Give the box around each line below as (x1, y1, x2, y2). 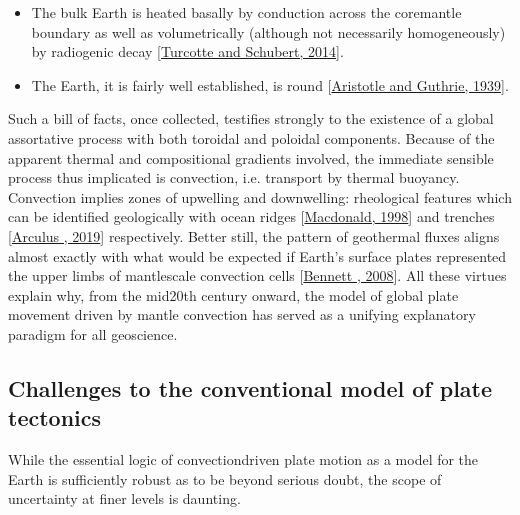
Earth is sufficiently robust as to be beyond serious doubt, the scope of (8, 468, 442, 489)
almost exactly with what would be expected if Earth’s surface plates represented (8, 245, 507, 266)
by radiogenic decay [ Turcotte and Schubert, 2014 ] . (31, 41, 344, 62)
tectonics (8, 402, 102, 433)
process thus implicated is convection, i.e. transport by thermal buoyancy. (8, 167, 460, 188)
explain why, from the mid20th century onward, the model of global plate (8, 284, 459, 305)
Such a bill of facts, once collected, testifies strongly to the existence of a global (8, 108, 494, 129)
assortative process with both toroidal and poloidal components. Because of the (8, 127, 495, 148)
